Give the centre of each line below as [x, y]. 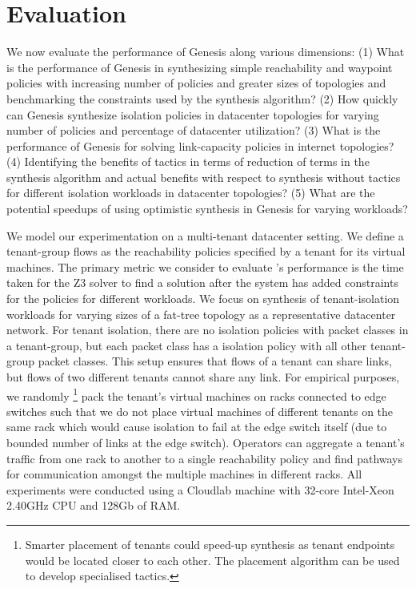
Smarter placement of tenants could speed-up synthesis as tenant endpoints [210, 544]
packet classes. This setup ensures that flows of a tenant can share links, [215, 361]
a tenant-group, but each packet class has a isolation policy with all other [187, 345]
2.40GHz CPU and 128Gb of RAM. [94, 505]
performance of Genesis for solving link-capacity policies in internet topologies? [200, 145]
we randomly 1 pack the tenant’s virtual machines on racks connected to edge [196, 394]
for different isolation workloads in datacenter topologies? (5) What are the [191, 193]
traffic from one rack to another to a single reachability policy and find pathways [205, 458]
